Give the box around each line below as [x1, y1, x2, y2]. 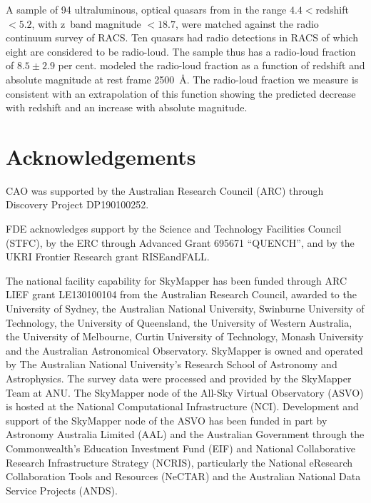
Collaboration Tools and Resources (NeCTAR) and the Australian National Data [6, 469, 361, 484]
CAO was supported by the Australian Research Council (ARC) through [6, 183, 324, 198]
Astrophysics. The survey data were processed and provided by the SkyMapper [6, 371, 352, 385]
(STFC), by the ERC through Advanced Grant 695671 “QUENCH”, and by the [6, 235, 355, 250]
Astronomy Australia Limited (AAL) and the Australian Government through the [6, 427, 365, 442]
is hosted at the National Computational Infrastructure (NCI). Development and [6, 399, 359, 414]
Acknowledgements [6, 141, 196, 171]
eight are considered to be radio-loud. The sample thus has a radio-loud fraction [6, 44, 356, 59]
